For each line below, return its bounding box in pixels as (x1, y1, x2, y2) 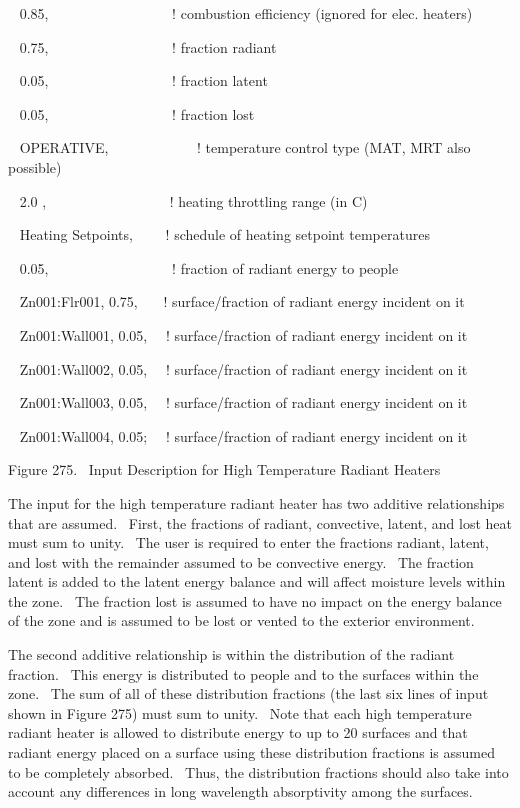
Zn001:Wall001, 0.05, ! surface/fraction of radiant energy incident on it (19, 324, 468, 345)
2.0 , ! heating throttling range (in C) (19, 190, 368, 211)
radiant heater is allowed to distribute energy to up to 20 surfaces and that (8, 722, 468, 743)
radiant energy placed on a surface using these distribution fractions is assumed (8, 742, 495, 763)
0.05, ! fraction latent (19, 70, 268, 91)
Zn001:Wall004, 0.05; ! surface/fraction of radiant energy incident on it (19, 425, 468, 446)
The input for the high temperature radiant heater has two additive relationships (8, 492, 505, 513)
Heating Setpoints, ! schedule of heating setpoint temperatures (19, 224, 430, 245)
